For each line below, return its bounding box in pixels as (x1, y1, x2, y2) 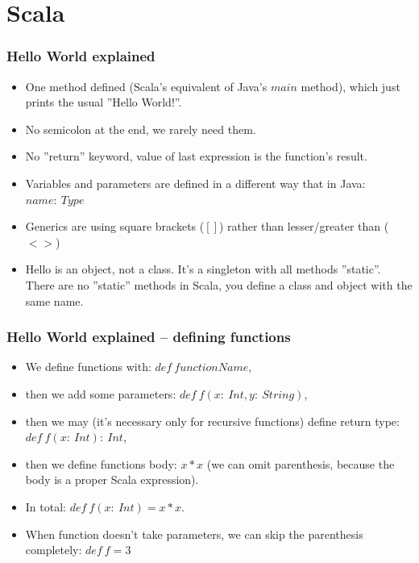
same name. (25, 292, 84, 309)
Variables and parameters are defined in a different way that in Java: (25, 174, 366, 191)
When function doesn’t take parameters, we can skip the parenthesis (25, 525, 363, 542)
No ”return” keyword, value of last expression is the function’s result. (25, 148, 367, 165)
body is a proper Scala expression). (25, 471, 199, 488)
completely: (25, 541, 82, 558)
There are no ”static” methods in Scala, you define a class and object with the (25, 276, 413, 293)
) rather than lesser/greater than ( (218, 218, 389, 235)
